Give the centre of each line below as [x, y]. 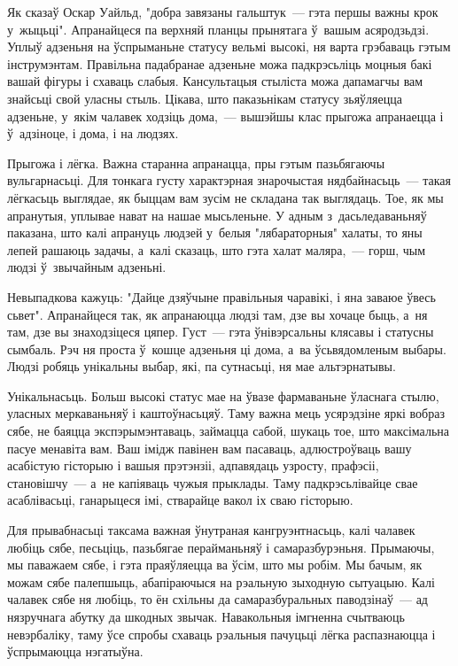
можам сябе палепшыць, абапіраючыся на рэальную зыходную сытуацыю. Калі [221, 581]
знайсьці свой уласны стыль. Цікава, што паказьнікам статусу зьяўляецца [205, 98]
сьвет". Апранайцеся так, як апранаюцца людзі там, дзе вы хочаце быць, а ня [217, 314]
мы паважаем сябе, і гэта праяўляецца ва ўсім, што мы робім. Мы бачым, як [215, 565]
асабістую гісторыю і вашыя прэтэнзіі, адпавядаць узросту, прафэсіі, [193, 465]
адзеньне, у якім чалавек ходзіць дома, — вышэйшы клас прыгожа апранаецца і [225, 116]
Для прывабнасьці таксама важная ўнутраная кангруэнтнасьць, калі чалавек [211, 530]
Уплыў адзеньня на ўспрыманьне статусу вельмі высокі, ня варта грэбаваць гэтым [229, 46]
